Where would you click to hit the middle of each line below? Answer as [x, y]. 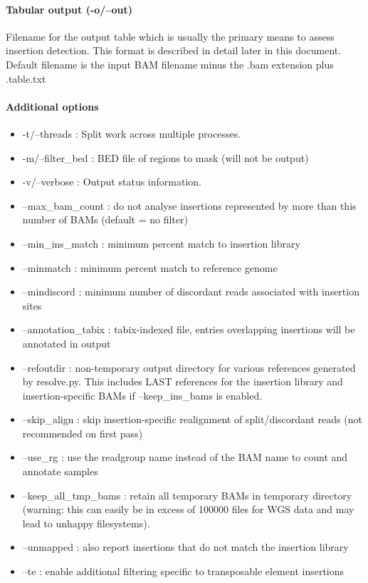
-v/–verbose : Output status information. [112, 182]
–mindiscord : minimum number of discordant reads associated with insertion [191, 291]
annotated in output [67, 343]
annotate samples [60, 471]
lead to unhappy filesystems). [86, 523]
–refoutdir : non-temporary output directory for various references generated [189, 367]
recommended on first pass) [83, 433]
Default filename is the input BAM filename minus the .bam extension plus [170, 64]
